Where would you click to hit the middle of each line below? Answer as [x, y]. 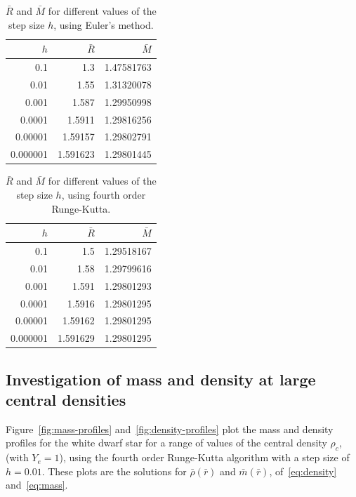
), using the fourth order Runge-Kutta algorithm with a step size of [204, 457]
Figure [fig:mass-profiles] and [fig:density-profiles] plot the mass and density [170, 429]
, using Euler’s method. [104, 24]
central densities [66, 400]
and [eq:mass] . [37, 485]
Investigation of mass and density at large [161, 379]
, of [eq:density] [303, 471]
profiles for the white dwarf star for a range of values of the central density [166, 443]
